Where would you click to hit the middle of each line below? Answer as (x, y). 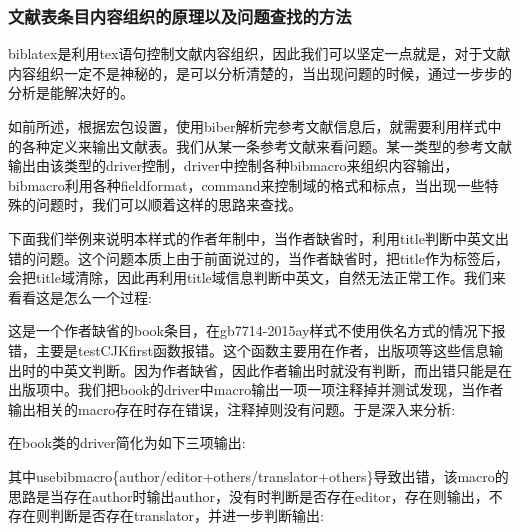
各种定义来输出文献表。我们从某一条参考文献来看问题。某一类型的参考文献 (266, 145)
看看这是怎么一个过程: (80, 296)
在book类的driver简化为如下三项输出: (127, 442)
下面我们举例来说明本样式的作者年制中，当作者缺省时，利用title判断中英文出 (258, 237)
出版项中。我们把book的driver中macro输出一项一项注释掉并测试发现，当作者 (256, 389)
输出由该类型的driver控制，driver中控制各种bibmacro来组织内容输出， (233, 165)
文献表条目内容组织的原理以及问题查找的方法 (180, 15)
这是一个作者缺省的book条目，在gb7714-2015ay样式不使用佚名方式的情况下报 (257, 330)
